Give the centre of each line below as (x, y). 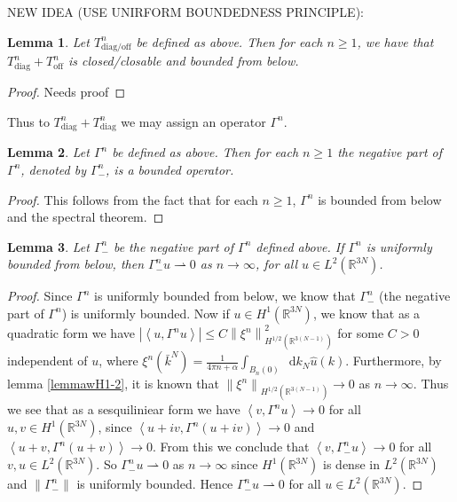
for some (361, 333)
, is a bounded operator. (170, 169)
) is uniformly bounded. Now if (146, 313)
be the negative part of (173, 246)
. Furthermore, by (394, 361)
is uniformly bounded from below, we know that (225, 296)
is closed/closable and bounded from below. (183, 61)
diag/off (116, 47)
